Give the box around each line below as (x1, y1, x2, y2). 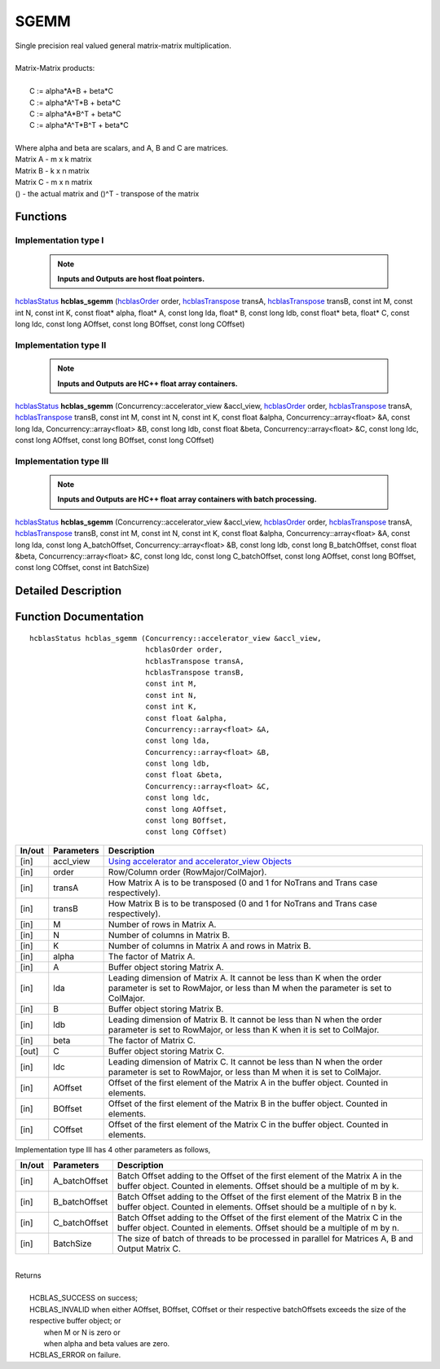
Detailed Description (15, 584, 122, 598)
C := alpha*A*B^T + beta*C (29, 108, 121, 118)
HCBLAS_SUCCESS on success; (29, 1293, 139, 1303)
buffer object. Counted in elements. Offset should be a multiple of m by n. (117, 1222, 399, 1234)
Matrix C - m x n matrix (15, 178, 93, 187)
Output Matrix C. (117, 1243, 181, 1254)
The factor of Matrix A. (108, 950, 196, 962)
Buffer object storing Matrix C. (108, 1045, 225, 1056)
